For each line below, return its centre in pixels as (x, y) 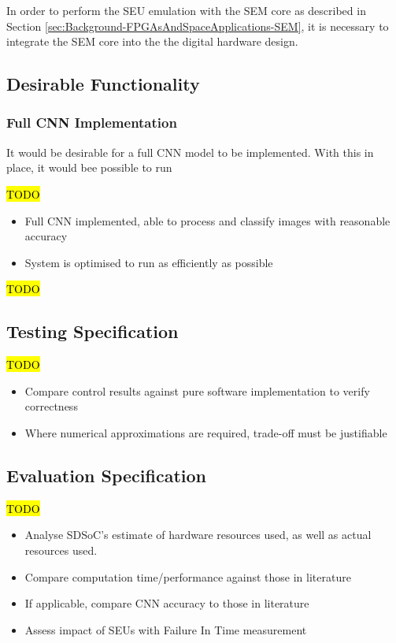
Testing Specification (93, 331)
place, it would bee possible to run (89, 167)
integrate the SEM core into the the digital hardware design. (152, 41)
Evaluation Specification (106, 475)
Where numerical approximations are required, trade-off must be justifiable (206, 432)
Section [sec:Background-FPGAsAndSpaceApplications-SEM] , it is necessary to (198, 26)
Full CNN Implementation (92, 123)
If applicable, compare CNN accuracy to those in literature (167, 603)
